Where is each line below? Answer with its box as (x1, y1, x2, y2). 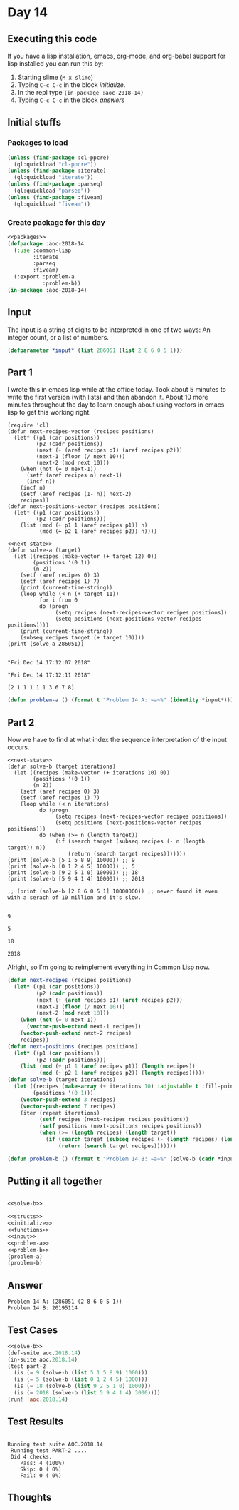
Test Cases (7, 1324, 58, 1336)
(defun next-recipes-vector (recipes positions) (7, 428, 154, 435)
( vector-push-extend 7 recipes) (20, 1103, 116, 1110)
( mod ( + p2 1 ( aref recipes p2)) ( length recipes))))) (38, 1070, 205, 1077)
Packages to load (7, 138, 68, 148)
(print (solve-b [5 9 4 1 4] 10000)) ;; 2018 (7, 876, 144, 883)
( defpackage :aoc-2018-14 (7, 240, 84, 247)
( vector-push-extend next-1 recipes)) (26, 1023, 142, 1030)
